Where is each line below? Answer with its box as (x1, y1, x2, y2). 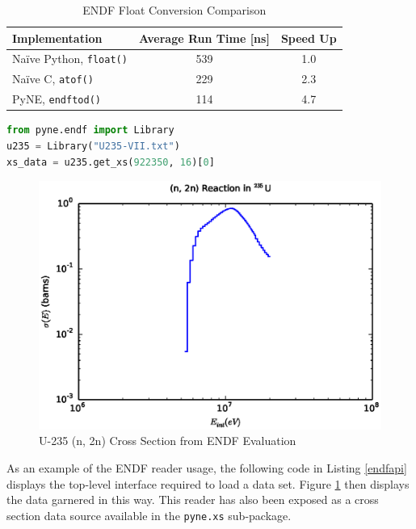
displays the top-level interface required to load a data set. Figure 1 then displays (6, 475, 410, 492)
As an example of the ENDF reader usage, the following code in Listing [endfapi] (6, 460, 407, 477)
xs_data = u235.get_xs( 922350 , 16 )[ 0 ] (6, 156, 215, 168)
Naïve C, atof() (12, 70, 94, 87)
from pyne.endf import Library (6, 124, 174, 136)
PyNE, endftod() (12, 90, 101, 107)
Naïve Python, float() (12, 50, 128, 67)
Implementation (12, 29, 103, 46)
